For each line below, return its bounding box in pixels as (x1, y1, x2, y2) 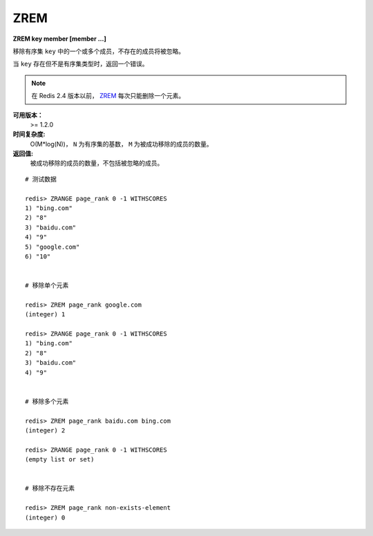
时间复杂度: (12, 130, 46, 138)
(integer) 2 (25, 427, 66, 434)
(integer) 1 (25, 311, 66, 318)
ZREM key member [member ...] (12, 35, 106, 43)
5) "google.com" (25, 242, 80, 251)
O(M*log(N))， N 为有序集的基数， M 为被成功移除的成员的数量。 (30, 140, 213, 148)
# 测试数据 (25, 175, 57, 183)
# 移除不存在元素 (25, 484, 75, 492)
